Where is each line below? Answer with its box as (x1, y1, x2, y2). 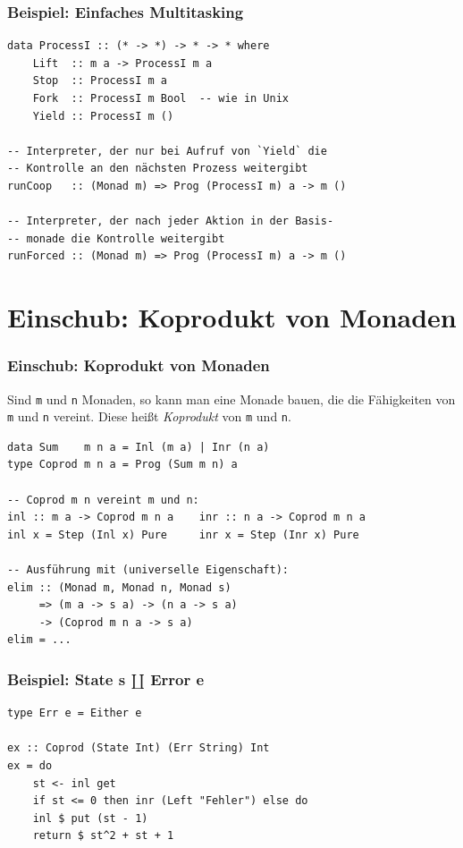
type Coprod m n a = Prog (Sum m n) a (7, 458, 238, 471)
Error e (150, 667, 205, 690)
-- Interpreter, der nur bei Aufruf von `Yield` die (7, 144, 327, 157)
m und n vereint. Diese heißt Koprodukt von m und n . (7, 407, 291, 426)
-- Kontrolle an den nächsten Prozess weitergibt (7, 162, 308, 175)
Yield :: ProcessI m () (32, 109, 174, 123)
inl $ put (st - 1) (32, 811, 148, 825)
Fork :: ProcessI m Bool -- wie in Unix (32, 92, 289, 105)
